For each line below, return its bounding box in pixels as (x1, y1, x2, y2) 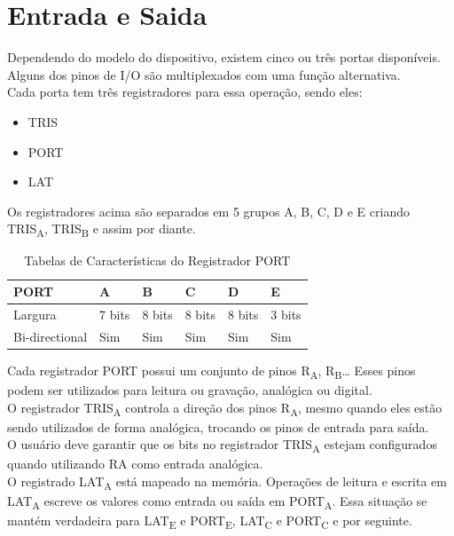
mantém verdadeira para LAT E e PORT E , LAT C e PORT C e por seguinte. (7, 511, 412, 532)
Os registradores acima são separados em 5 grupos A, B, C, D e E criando (7, 201, 410, 220)
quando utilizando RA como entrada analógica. (7, 454, 263, 473)
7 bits (99, 304, 130, 323)
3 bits (270, 304, 301, 323)
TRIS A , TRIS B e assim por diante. (7, 219, 196, 240)
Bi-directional (13, 327, 88, 345)
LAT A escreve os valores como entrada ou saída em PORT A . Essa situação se (7, 492, 427, 512)
